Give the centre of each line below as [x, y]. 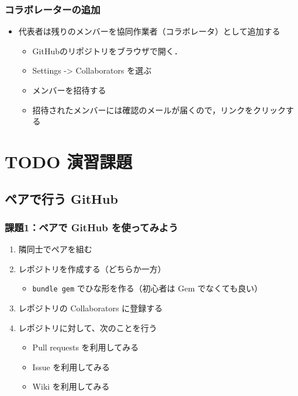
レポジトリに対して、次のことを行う [88, 327]
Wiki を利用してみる [71, 386]
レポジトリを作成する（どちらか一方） [92, 268]
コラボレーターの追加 [53, 9]
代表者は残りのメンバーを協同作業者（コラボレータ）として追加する [149, 31]
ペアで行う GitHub [61, 198]
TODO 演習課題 [69, 161]
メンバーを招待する [69, 90]
